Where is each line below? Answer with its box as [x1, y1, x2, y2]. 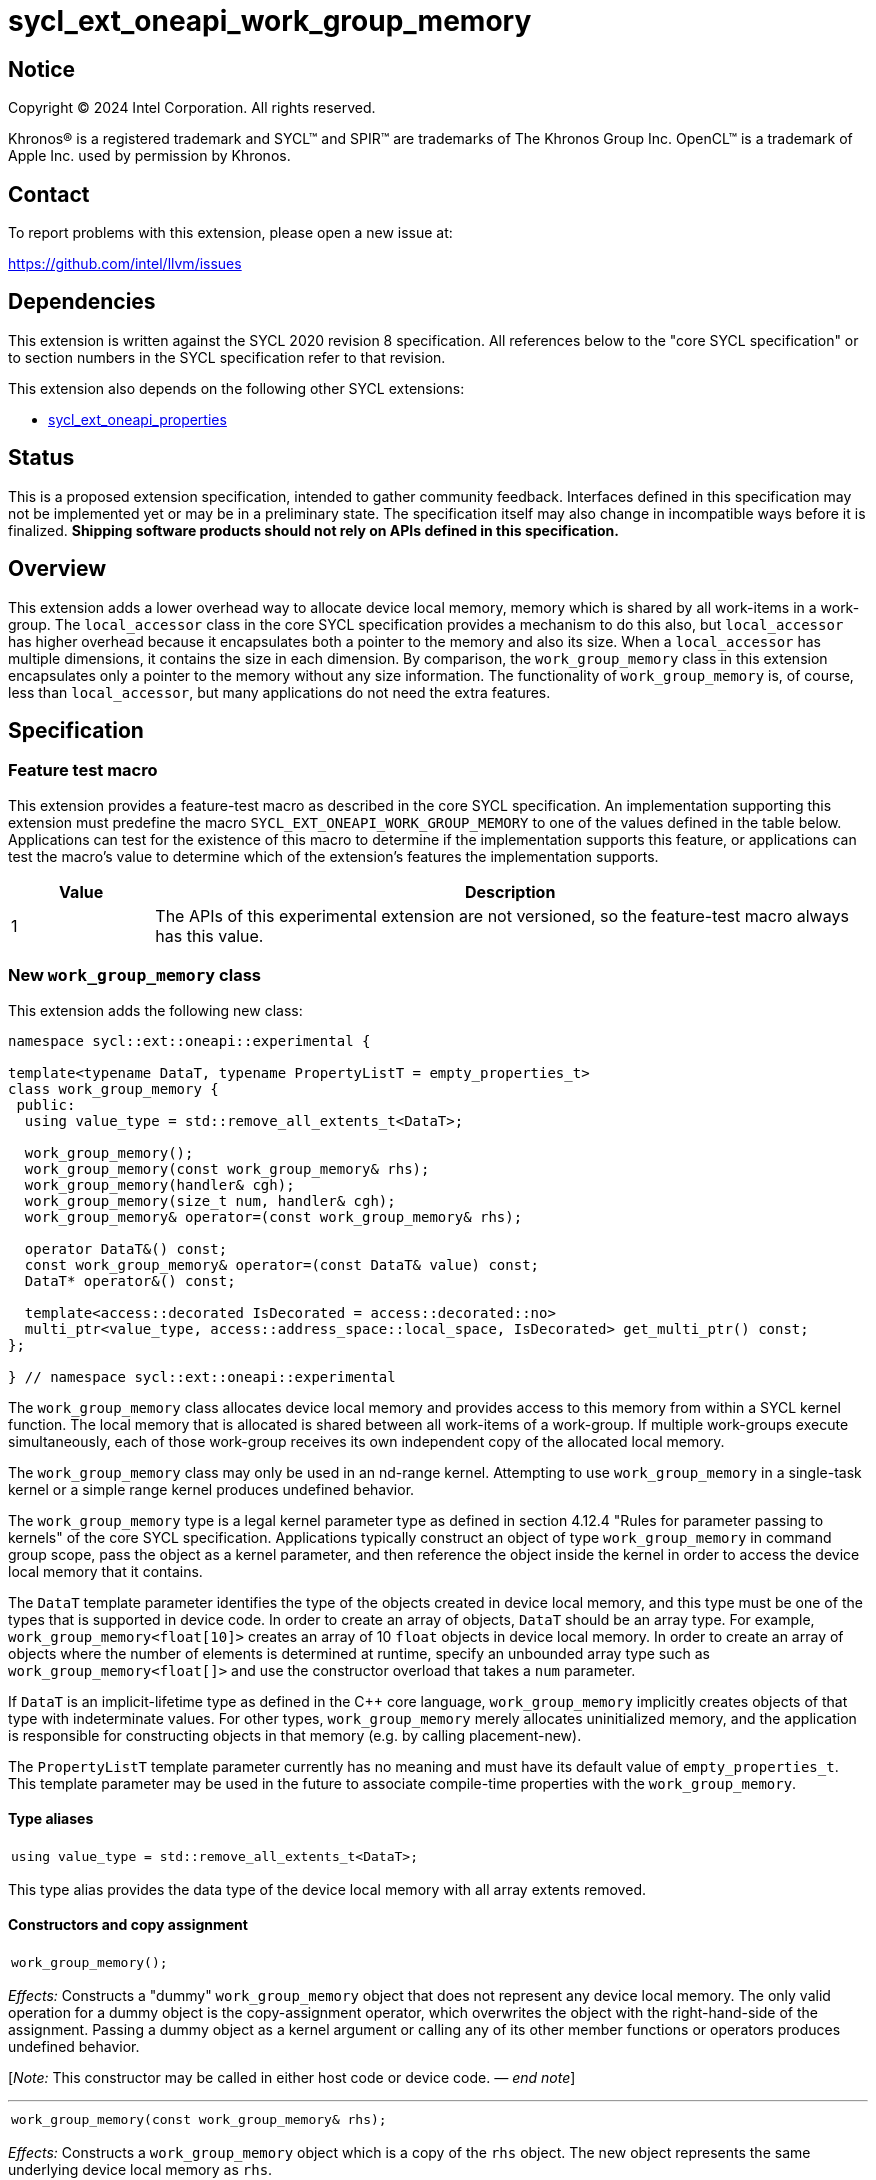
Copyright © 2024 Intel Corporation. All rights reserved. [8, 99, 376, 117]
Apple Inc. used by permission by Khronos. [8, 147, 291, 165]
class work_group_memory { [8, 1080, 219, 1097]
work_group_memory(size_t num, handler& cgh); [24, 1192, 396, 1209]
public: [16, 1096, 76, 1113]
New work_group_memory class [8, 965, 261, 986]
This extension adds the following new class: [8, 1001, 303, 1019]
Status [8, 445, 75, 471]
